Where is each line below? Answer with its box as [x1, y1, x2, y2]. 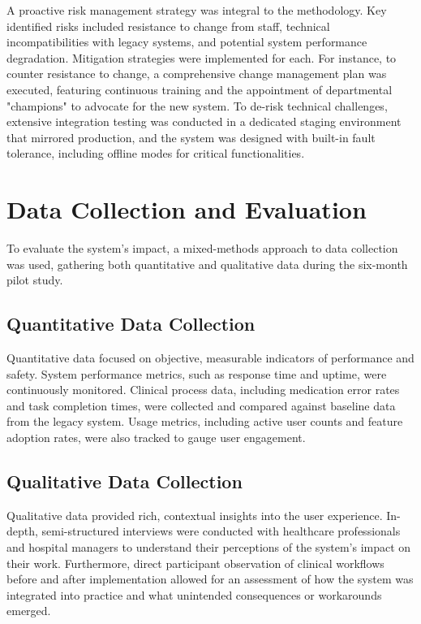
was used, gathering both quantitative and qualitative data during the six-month [6, 255, 408, 272]
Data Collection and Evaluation [6, 193, 367, 226]
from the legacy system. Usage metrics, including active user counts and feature [6, 413, 403, 430]
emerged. [6, 602, 51, 619]
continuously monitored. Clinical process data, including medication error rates [6, 381, 400, 398]
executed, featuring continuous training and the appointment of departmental [6, 80, 393, 97]
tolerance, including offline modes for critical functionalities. [6, 145, 305, 162]
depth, [6, 522, 38, 539]
